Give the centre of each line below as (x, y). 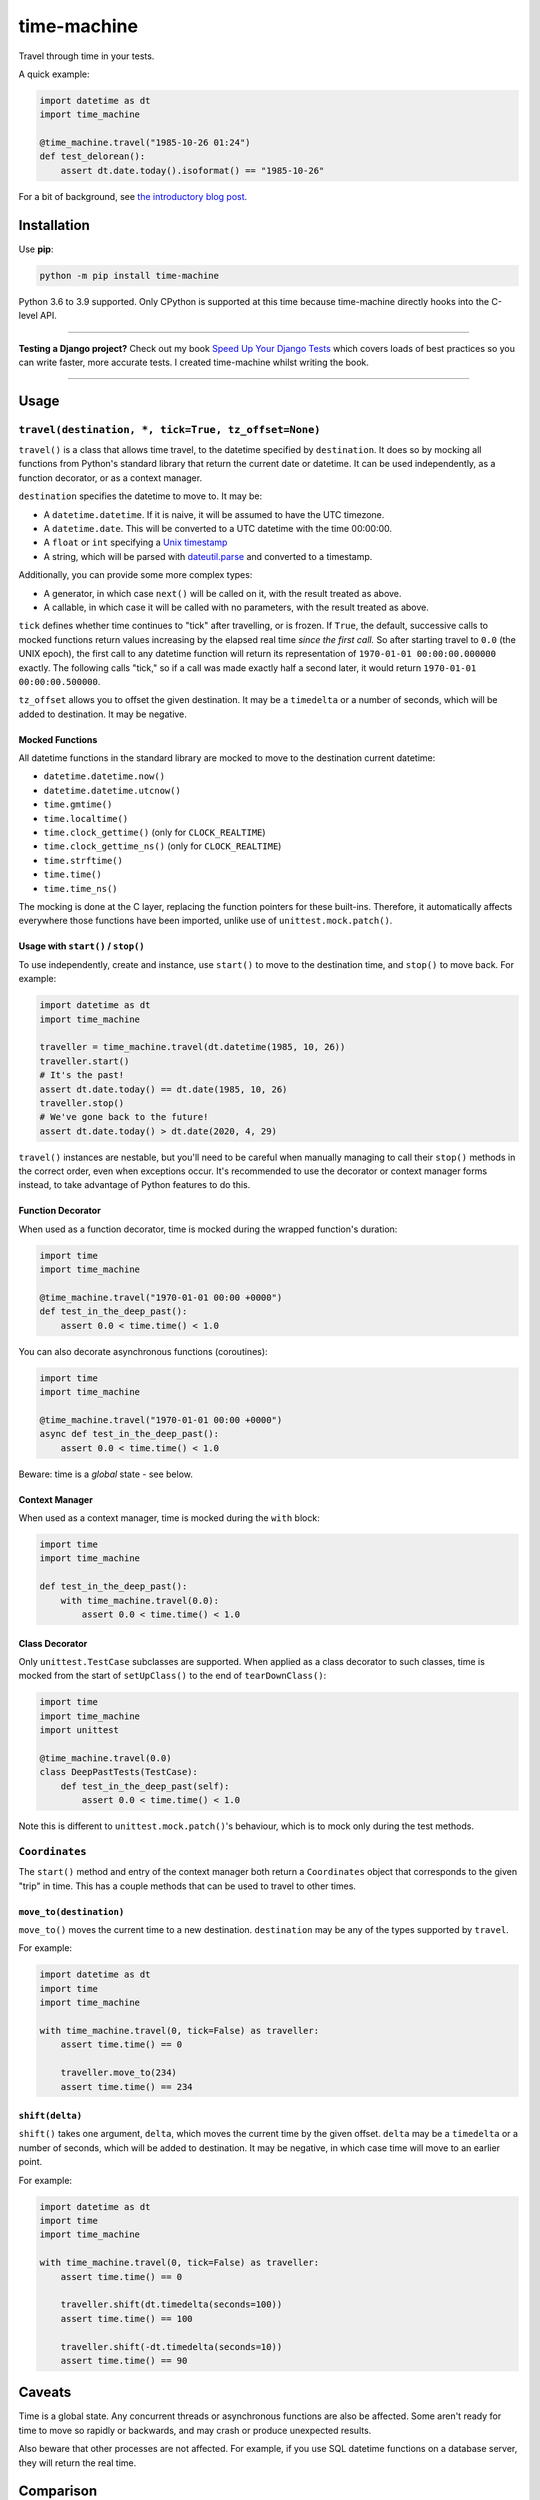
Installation (54, 225)
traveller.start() (84, 1061)
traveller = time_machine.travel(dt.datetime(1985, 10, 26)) (192, 1047)
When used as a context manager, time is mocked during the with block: (169, 1518)
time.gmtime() (78, 804)
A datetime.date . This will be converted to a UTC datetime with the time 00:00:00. (218, 529)
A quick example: (54, 74)
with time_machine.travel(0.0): (140, 1600)
